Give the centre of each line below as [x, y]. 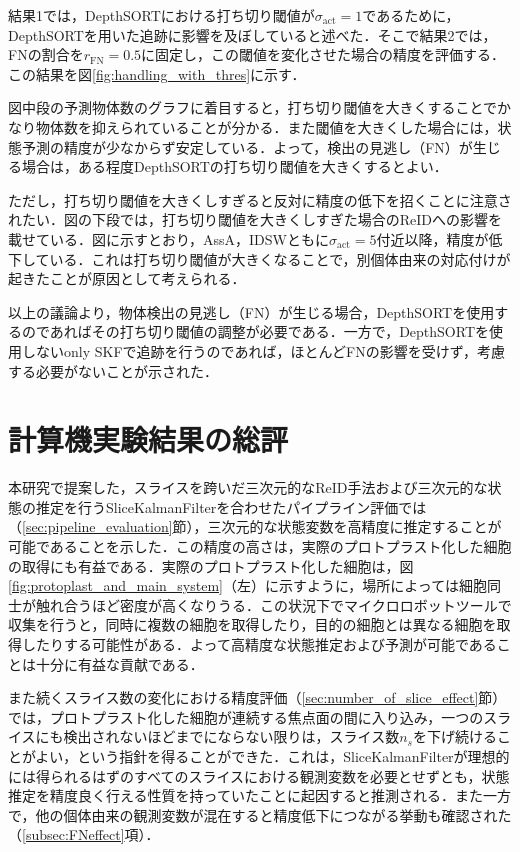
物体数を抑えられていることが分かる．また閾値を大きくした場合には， [266, 126]
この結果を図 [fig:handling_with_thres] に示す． [157, 73]
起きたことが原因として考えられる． [127, 278]
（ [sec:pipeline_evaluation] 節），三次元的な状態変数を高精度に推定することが [255, 526]
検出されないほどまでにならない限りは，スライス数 [231, 736]
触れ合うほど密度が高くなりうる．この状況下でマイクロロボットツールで [273, 604]
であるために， [411, 15]
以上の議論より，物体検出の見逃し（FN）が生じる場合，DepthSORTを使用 [251, 311]
